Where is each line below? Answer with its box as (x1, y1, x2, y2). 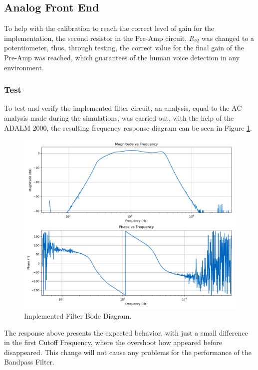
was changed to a (201, 32, 255, 43)
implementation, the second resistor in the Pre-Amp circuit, (4, 32, 187, 43)
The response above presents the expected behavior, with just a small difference (4, 327, 248, 338)
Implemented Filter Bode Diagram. (24, 310, 132, 321)
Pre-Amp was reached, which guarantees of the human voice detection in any (4, 52, 240, 62)
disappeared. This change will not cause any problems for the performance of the (4, 347, 252, 357)
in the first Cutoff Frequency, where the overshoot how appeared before (4, 337, 222, 348)
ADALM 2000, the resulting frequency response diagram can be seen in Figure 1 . (4, 122, 252, 133)
